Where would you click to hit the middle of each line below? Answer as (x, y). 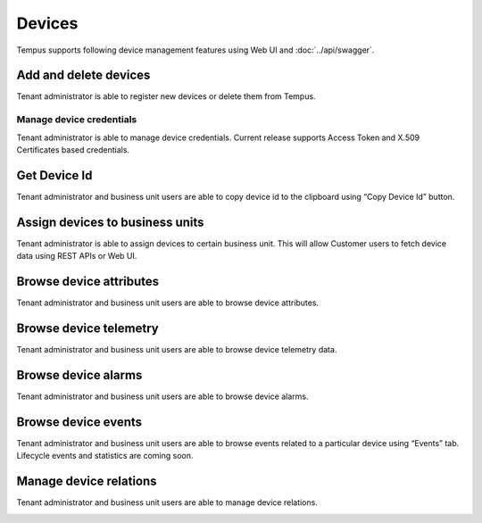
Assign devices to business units (110, 222)
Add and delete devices (83, 75)
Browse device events (79, 422)
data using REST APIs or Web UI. (77, 256)
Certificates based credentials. (73, 149)
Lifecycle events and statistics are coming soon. (105, 456)
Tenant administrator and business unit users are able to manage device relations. (167, 502)
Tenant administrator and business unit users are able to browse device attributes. (168, 303)
